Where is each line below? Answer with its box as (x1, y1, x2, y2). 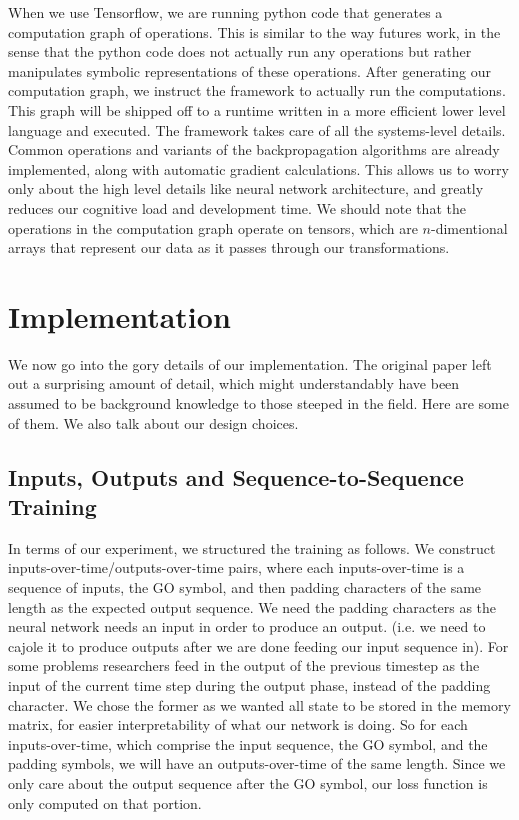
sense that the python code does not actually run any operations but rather (8, 41, 472, 62)
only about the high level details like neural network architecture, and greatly (8, 178, 484, 199)
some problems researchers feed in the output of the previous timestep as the (8, 655, 480, 676)
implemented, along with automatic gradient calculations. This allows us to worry (8, 158, 509, 179)
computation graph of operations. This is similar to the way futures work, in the (8, 21, 501, 42)
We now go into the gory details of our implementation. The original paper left (8, 353, 492, 374)
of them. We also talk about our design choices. (8, 412, 299, 433)
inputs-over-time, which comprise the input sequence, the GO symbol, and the (8, 733, 488, 754)
